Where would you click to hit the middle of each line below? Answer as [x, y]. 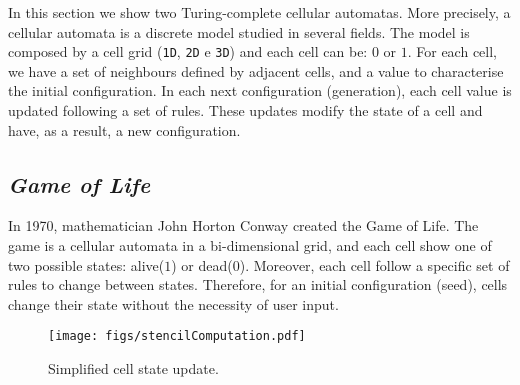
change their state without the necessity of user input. [173, 303]
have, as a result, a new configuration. [124, 129]
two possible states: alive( [86, 264]
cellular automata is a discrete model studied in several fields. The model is [239, 31]
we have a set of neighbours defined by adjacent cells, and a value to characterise [256, 70]
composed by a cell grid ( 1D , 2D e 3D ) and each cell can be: [188, 51]
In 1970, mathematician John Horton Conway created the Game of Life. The [243, 225]
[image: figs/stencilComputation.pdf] [177, 336]
